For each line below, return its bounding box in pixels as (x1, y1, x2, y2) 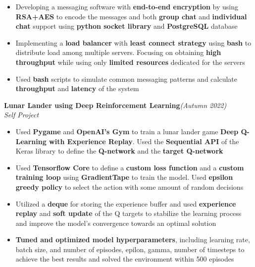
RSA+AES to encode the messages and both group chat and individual (15, 11, 247, 21)
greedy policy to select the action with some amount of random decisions (15, 181, 244, 192)
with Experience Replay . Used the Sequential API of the (49, 136, 239, 146)
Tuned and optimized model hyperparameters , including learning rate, (15, 234, 250, 245)
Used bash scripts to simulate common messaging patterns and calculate (15, 73, 237, 84)
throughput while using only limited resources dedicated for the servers (15, 56, 245, 67)
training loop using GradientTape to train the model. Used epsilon (15, 172, 233, 182)
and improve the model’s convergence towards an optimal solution (15, 217, 216, 228)
